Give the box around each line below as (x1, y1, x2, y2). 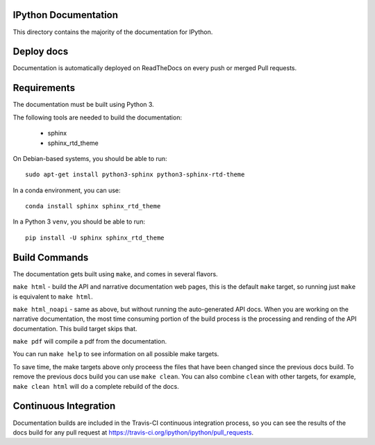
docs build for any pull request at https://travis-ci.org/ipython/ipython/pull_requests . (12, 428, 253, 437)
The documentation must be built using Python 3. (12, 101, 154, 109)
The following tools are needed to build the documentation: (12, 113, 182, 121)
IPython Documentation (12, 9, 118, 21)
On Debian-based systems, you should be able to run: (12, 154, 167, 162)
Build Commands (12, 251, 89, 263)
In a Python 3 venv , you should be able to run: (12, 217, 146, 226)
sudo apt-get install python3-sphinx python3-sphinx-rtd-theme (25, 171, 245, 178)
